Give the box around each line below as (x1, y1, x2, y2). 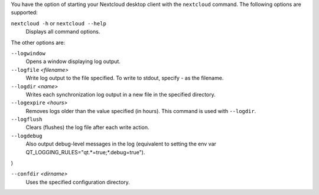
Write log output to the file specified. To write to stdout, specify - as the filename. (25, 74, 224, 82)
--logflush (11, 116, 43, 123)
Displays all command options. (25, 28, 100, 35)
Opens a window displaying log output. (25, 58, 121, 65)
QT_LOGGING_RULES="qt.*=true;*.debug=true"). (25, 148, 145, 156)
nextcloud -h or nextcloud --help (11, 19, 106, 27)
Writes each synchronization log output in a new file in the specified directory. (25, 91, 216, 98)
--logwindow (11, 50, 45, 57)
